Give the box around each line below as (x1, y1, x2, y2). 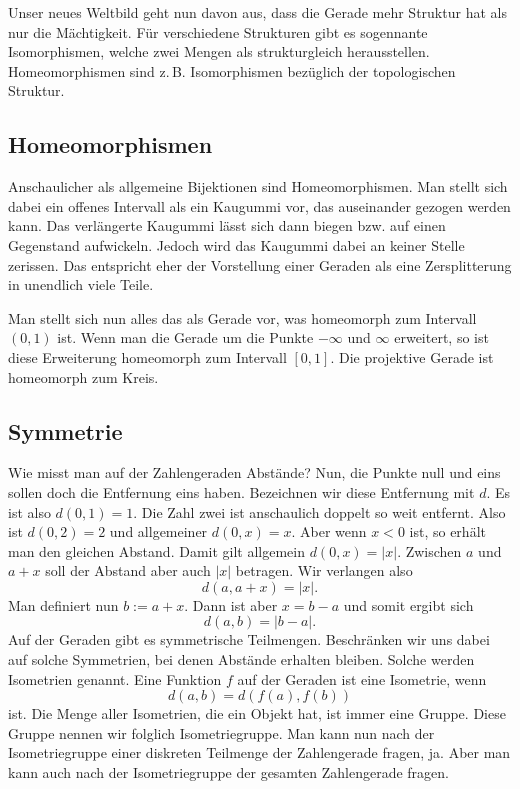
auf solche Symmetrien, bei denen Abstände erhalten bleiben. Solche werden (8, 649, 475, 670)
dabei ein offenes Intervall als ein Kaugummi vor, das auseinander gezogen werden (8, 195, 511, 216)
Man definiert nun (8, 594, 119, 615)
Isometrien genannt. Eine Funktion (8, 668, 222, 689)
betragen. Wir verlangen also (235, 560, 413, 581)
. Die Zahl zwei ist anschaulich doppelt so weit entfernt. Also (133, 501, 506, 522)
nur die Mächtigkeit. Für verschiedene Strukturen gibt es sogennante (8, 21, 428, 42)
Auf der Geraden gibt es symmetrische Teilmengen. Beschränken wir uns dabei (8, 629, 490, 650)
